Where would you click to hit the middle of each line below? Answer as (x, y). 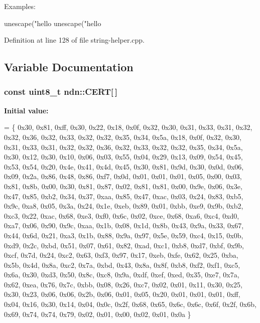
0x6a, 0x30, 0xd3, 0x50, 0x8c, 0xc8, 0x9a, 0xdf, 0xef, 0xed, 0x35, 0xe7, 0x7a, (122, 275)
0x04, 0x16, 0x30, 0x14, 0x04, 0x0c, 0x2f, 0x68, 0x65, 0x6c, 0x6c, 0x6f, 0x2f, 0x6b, (130, 304)
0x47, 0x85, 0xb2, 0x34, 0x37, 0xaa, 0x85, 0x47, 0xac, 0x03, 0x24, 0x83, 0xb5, (124, 196)
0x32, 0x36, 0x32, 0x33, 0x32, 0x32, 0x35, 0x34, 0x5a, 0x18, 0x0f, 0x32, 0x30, (123, 137)
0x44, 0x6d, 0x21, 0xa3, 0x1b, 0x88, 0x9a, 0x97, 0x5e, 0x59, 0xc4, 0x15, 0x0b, (124, 235)
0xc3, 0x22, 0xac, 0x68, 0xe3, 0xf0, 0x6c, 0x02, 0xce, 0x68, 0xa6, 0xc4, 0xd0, (122, 215)
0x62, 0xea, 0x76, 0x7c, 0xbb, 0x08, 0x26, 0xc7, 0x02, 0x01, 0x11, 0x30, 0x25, (123, 284)
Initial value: (26, 110)
